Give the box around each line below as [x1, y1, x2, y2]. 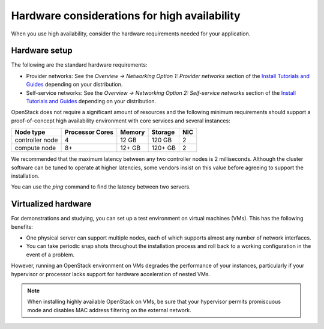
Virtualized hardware [11, 199, 92, 210]
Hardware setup [11, 46, 73, 56]
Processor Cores [64, 128, 114, 136]
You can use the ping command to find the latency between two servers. [11, 183, 191, 190]
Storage [151, 128, 175, 136]
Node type [14, 128, 46, 136]
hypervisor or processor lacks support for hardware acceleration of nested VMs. [11, 270, 211, 277]
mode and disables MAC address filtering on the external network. [27, 306, 191, 313]
